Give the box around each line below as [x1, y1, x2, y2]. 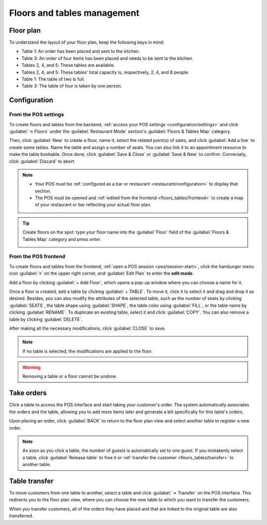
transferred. [9, 513, 34, 519]
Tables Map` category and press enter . [22, 236, 102, 242]
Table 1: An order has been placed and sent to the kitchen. [21, 48, 140, 54]
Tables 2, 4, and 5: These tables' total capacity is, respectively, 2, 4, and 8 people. [21, 69, 189, 75]
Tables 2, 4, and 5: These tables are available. [21, 62, 115, 68]
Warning [22, 364, 41, 371]
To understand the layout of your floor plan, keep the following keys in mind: [9, 40, 165, 46]
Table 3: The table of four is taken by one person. [21, 83, 122, 89]
